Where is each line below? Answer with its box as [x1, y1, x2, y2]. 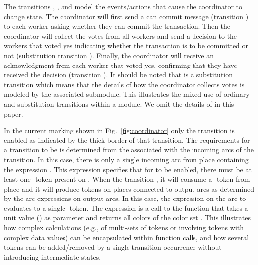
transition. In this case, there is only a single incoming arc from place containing [4, 154, 249, 164]
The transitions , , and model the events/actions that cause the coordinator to [4, 1, 242, 11]
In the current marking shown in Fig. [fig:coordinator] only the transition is [4, 125, 235, 135]
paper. [4, 108, 23, 119]
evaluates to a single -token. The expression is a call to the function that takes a [4, 202, 248, 213]
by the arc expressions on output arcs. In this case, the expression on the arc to [4, 193, 246, 203]
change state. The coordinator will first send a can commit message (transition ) [4, 11, 249, 21]
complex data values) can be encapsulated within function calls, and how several [4, 232, 249, 242]
